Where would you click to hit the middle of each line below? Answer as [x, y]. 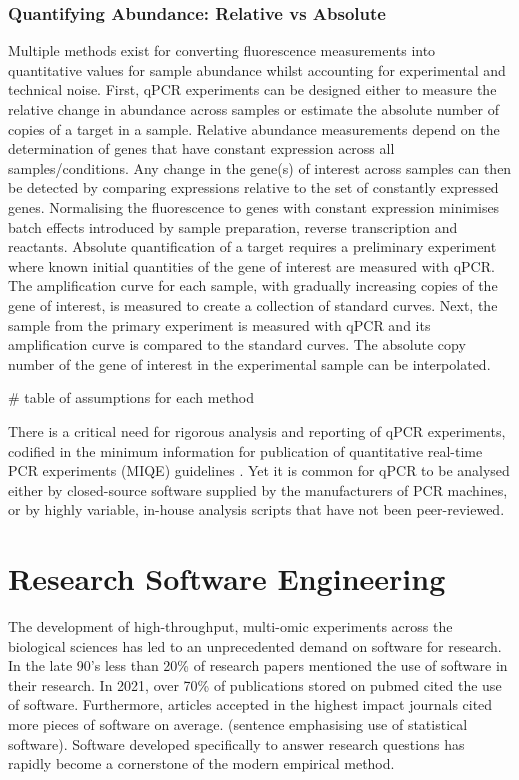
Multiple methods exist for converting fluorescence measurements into [222, 50]
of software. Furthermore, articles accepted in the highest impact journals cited [250, 704]
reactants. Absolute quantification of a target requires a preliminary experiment [252, 246]
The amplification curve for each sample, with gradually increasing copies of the [253, 285]
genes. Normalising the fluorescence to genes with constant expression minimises [254, 206]
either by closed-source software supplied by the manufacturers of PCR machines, [258, 489]
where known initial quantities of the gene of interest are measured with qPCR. [251, 265]
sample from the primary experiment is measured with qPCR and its [219, 324]
